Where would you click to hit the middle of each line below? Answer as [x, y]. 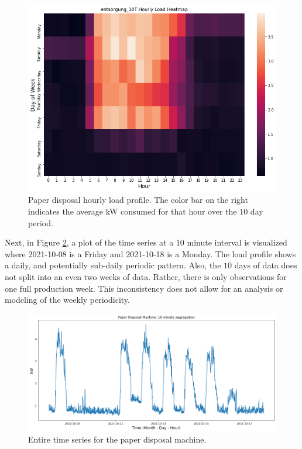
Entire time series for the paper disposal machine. [117, 439]
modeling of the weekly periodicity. [67, 300]
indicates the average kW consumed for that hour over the [133, 211]
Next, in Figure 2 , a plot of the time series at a [89, 242]
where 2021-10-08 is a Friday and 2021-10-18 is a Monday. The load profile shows [150, 253]
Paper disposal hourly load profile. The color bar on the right [138, 200]
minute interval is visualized [237, 242]
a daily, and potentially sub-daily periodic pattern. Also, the [113, 265]
